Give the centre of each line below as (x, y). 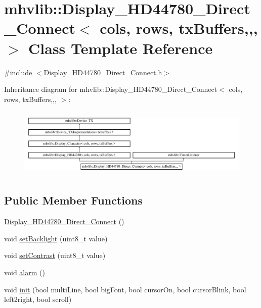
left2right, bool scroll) (38, 299)
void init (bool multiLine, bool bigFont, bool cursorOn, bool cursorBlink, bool (125, 289)
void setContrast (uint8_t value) (55, 255)
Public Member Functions (73, 200)
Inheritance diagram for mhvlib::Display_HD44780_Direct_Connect (111, 89)
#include (18, 72)
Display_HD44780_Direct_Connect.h (103, 72)
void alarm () (25, 272)
